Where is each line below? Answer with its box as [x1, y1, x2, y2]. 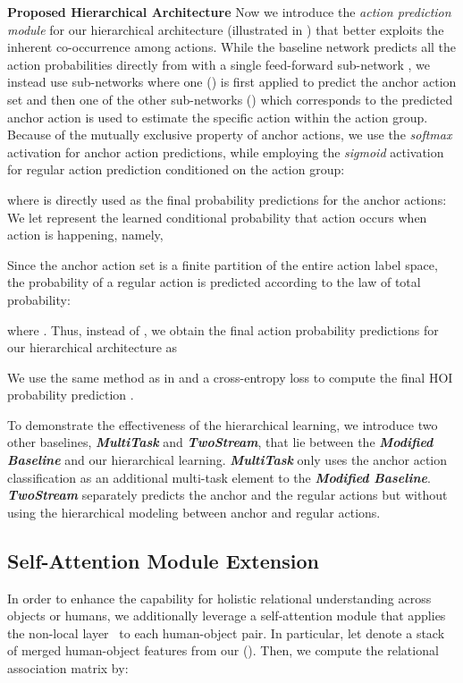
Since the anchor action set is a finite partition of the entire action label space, [7, 255, 438, 274]
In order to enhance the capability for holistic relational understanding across [7, 588, 432, 607]
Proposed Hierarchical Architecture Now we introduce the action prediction [7, 3, 451, 21]
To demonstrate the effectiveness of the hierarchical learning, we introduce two [7, 415, 438, 434]
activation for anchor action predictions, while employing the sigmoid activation [7, 142, 444, 161]
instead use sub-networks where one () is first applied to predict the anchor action [7, 72, 457, 91]
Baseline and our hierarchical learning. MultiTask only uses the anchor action [7, 451, 448, 469]
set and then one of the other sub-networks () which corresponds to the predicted [7, 89, 453, 108]
